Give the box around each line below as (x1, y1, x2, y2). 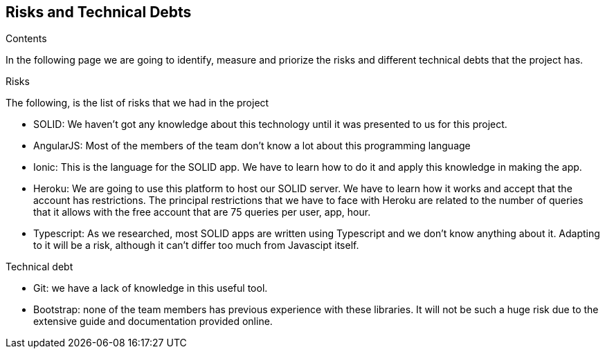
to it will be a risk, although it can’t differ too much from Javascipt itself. (33, 239, 359, 252)
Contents (6, 32, 47, 45)
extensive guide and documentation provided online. (33, 315, 273, 328)
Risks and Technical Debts (6, 3, 192, 21)
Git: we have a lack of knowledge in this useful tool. (33, 282, 268, 295)
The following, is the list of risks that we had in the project (6, 97, 269, 109)
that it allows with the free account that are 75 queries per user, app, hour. (33, 206, 371, 218)
